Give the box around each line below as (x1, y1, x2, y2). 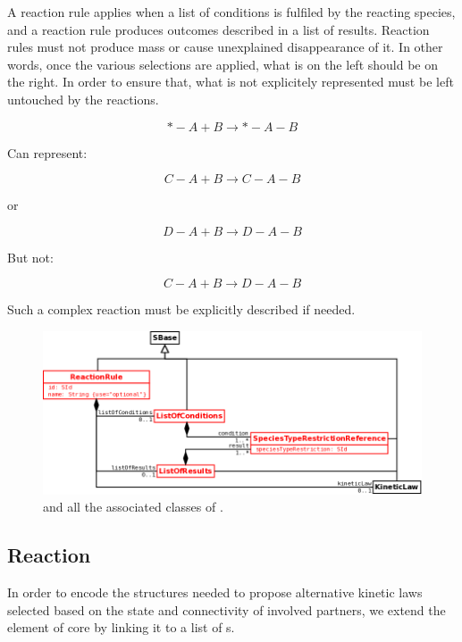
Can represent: (7, 143, 88, 162)
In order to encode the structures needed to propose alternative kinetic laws (7, 583, 423, 602)
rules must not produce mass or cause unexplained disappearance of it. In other (7, 38, 443, 56)
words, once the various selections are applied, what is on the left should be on (7, 54, 439, 73)
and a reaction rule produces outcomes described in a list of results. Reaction (7, 20, 430, 38)
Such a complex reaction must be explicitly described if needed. (7, 300, 356, 319)
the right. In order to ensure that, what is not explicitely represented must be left (7, 72, 454, 91)
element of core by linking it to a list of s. (7, 618, 235, 637)
